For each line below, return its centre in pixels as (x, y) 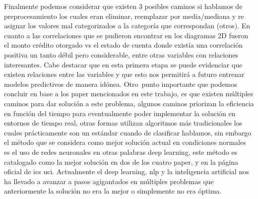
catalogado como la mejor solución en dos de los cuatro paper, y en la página (121, 162)
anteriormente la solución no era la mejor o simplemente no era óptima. (113, 191)
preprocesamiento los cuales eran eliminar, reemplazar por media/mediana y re (124, 16)
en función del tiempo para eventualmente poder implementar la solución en (120, 113)
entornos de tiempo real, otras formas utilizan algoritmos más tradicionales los (123, 123)
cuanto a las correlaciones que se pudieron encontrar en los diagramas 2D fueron (126, 35)
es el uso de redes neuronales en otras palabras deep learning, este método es (121, 152)
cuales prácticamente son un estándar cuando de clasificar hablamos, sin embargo (128, 132)
